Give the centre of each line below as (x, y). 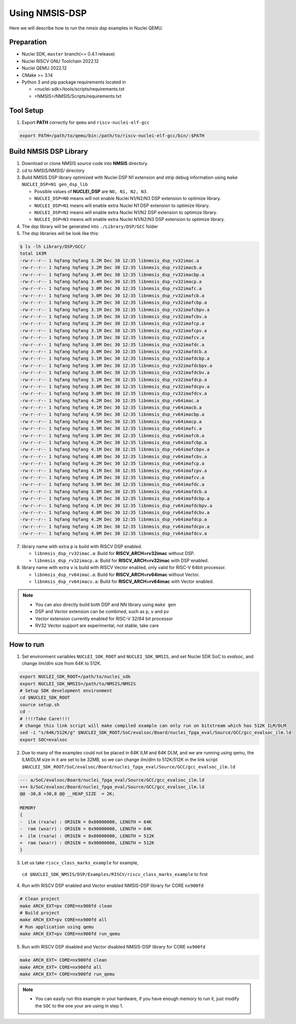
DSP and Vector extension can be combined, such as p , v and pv (102, 611)
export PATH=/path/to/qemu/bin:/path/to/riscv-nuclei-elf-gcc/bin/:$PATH (112, 135)
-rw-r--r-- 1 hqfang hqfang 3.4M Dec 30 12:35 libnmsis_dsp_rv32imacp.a (111, 282)
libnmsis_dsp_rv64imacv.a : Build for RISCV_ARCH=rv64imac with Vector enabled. (124, 581)
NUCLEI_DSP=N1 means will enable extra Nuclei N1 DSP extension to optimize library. (122, 205)
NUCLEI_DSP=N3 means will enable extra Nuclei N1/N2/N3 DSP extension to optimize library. (129, 219)
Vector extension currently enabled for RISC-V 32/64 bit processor (104, 618)
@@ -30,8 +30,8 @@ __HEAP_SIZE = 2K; (67, 794)
